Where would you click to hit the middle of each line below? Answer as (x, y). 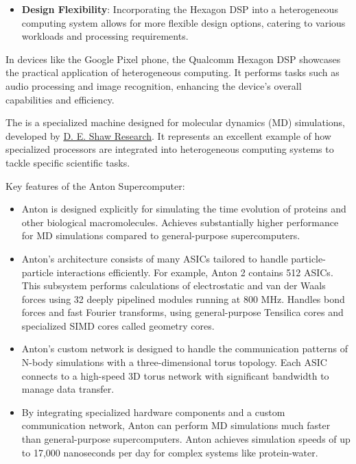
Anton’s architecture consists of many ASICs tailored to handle (155, 258)
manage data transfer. (68, 389)
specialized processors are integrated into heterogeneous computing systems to (170, 149)
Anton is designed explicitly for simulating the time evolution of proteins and (184, 209)
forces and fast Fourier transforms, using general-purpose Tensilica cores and (182, 312)
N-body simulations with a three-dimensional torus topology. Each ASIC (174, 362)
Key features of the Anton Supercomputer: (95, 185)
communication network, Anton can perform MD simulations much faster (176, 425)
